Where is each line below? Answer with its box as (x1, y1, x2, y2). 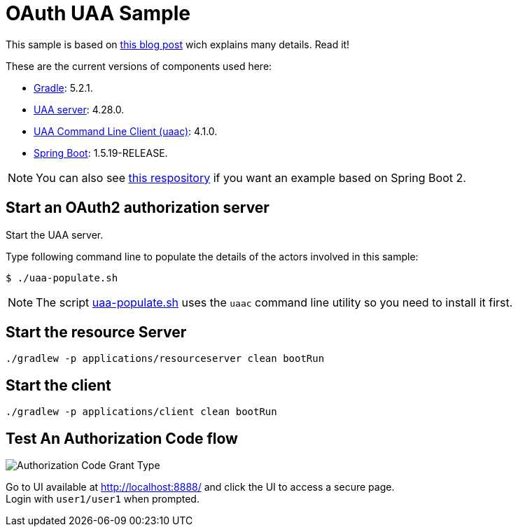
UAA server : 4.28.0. (34, 103, 125, 115)
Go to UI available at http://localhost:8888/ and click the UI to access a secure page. (6, 481, 395, 493)
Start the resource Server (6, 323, 187, 342)
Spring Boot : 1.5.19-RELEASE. (34, 146, 168, 159)
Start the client (6, 376, 111, 394)
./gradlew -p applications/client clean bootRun (6, 406, 277, 418)
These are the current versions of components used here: (6, 59, 272, 72)
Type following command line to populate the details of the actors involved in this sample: (6, 250, 419, 262)
